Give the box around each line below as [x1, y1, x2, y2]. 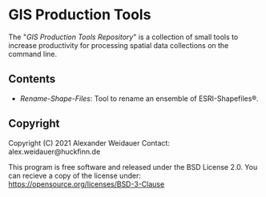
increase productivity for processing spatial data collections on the [8, 40, 229, 50]
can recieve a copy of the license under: [8, 171, 142, 180]
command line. [8, 49, 58, 58]
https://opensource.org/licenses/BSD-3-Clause [8, 179, 165, 189]
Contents [8, 72, 56, 86]
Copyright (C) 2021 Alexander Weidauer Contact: [8, 138, 171, 147]
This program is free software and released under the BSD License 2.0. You [8, 162, 258, 171]
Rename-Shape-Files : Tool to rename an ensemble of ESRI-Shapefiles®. [19, 94, 259, 103]
